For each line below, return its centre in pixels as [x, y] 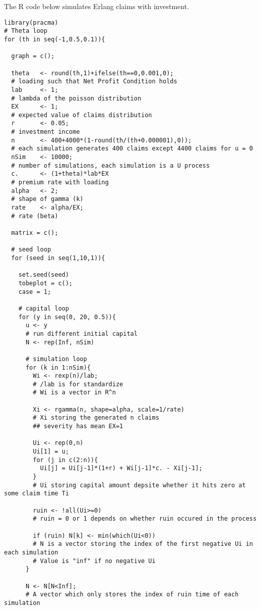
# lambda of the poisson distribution [76, 98]
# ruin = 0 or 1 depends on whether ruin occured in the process [145, 519]
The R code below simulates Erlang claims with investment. [97, 6]
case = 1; [35, 292]
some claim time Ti [37, 494]
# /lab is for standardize [78, 384]
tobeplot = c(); [46, 283]
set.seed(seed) [44, 275]
